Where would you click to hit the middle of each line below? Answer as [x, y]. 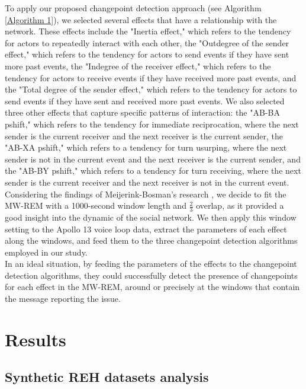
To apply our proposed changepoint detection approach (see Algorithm [133, 8]
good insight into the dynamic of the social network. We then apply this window [151, 217]
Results [36, 339]
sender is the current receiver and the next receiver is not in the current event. [147, 182]
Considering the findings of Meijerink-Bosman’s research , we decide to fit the [146, 194]
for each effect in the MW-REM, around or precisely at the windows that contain [152, 287]
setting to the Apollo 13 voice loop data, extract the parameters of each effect [146, 229]
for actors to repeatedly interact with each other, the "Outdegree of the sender [147, 42]
